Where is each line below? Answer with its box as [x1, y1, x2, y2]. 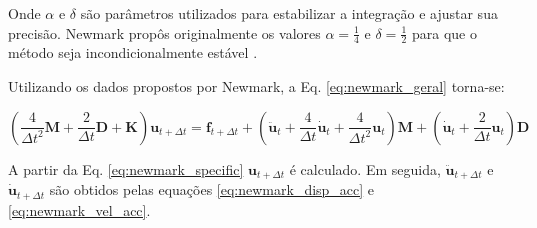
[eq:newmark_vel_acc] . [8, 199, 151, 220]
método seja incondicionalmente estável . [8, 42, 258, 63]
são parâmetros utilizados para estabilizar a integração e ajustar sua [80, 3, 498, 23]
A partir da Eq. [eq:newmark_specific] [8, 158, 244, 179]
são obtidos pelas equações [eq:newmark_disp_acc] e [49, 179, 375, 200]
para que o [411, 22, 477, 43]
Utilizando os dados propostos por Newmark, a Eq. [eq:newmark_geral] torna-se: [8, 76, 505, 97]
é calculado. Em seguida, [289, 158, 441, 179]
